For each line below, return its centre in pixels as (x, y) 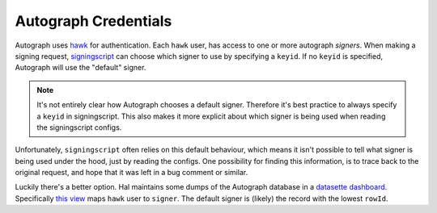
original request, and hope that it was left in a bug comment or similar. (132, 173)
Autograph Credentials (93, 21)
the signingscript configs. (79, 127)
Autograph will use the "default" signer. (81, 68)
